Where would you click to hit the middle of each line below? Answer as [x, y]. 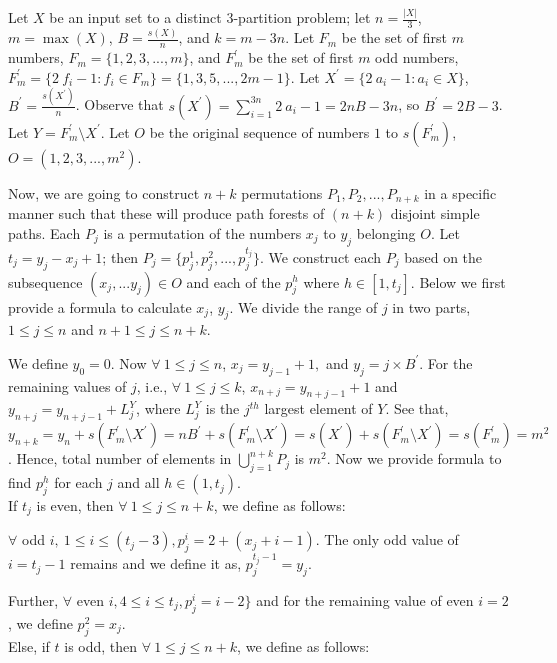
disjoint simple [435, 213]
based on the [443, 256]
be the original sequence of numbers [259, 131]
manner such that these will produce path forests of [166, 213]
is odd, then [101, 645]
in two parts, [431, 306]
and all [138, 482]
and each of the [233, 281]
